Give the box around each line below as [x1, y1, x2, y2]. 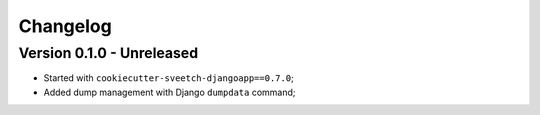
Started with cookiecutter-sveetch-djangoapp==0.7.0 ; [43, 72, 294, 84]
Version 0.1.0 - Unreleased [18, 44, 199, 62]
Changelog [18, 15, 112, 37]
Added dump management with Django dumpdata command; [43, 86, 296, 98]
